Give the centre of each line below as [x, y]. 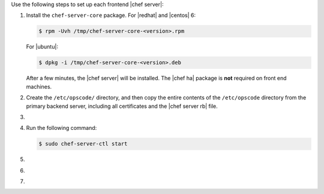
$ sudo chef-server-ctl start [83, 144]
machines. [39, 86]
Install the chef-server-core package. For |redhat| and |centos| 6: [111, 16]
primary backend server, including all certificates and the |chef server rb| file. [122, 106]
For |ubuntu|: [42, 47]
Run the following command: [61, 128]
